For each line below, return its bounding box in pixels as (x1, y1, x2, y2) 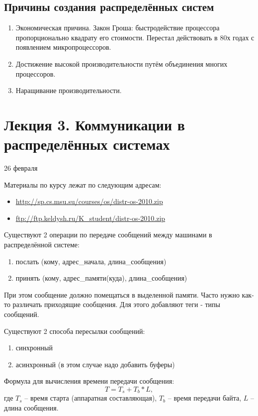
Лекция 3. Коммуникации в (4, 114, 185, 134)
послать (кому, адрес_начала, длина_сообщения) (15, 256, 167, 266)
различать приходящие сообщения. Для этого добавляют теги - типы (12, 299, 221, 310)
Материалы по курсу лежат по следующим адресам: (4, 179, 162, 190)
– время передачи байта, (168, 393, 242, 403)
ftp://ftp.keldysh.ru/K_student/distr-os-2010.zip (15, 212, 166, 223)
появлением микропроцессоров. (15, 42, 111, 52)
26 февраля (4, 163, 38, 173)
